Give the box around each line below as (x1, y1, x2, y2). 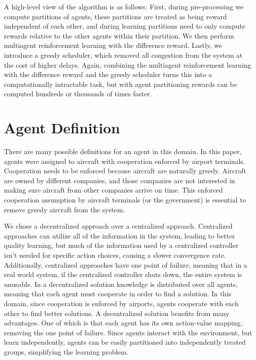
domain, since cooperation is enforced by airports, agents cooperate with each (4, 298, 239, 308)
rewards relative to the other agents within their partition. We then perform (4, 30, 234, 40)
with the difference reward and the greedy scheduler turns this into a (4, 69, 212, 80)
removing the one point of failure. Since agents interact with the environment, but (4, 327, 253, 337)
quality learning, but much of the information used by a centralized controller (4, 240, 239, 250)
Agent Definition (4, 118, 120, 138)
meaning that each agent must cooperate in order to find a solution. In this (4, 288, 231, 299)
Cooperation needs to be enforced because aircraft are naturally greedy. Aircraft (4, 165, 246, 176)
